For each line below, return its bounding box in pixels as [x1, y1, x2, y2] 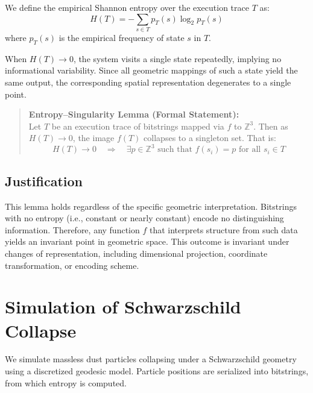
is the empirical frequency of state [58, 31, 185, 43]
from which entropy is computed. [5, 376, 127, 389]
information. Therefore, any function [5, 223, 140, 236]
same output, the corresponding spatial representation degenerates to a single [5, 75, 291, 88]
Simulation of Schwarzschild [5, 294, 241, 319]
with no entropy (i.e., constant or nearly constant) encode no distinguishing [5, 212, 284, 224]
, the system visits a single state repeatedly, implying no [73, 52, 282, 64]
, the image [72, 131, 115, 144]
